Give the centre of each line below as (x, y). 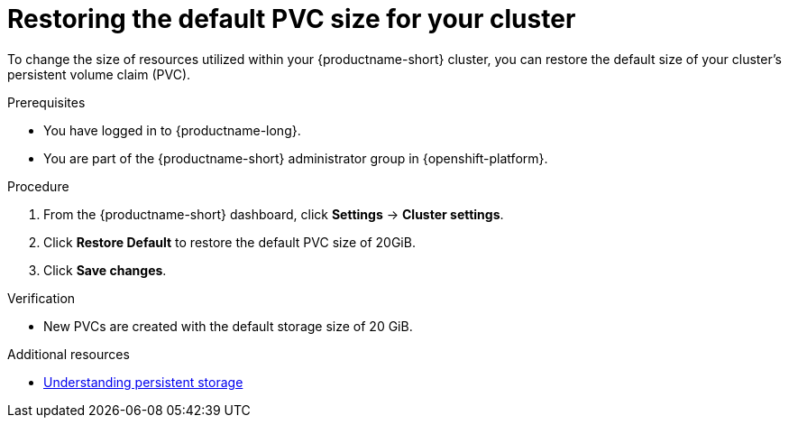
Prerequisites (46, 102)
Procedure (38, 186)
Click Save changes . (105, 270)
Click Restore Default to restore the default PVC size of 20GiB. (229, 242)
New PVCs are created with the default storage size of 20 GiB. (228, 326)
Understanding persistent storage (143, 382)
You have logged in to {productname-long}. (172, 130)
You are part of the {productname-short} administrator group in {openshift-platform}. (296, 158)
